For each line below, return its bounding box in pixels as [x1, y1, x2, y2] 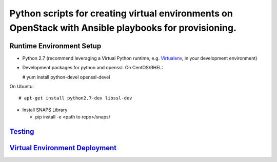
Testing [9, 127, 34, 136]
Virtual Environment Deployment [9, 144, 117, 152]
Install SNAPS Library [22, 107, 68, 113]
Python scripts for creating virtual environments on [9, 8, 233, 19]
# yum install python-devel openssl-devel [22, 74, 110, 80]
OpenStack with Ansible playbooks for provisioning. [9, 22, 237, 33]
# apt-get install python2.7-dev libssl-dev [18, 95, 133, 101]
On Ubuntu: [9, 84, 34, 90]
